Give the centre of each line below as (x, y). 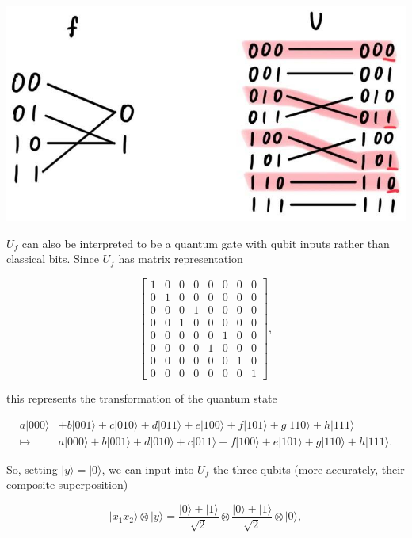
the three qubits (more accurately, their (309, 469)
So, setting (32, 469)
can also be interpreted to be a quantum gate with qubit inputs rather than (206, 243)
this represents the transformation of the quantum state (142, 398)
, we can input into (148, 469)
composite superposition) (67, 485)
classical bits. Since (53, 259)
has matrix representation (181, 259)
